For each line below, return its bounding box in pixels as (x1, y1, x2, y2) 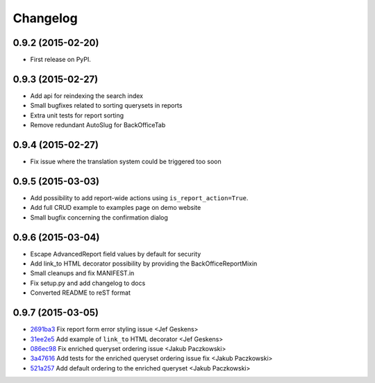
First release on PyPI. (30, 56, 92, 64)
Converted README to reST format (30, 288, 131, 297)
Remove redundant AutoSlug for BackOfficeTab (30, 121, 166, 129)
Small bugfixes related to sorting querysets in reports (30, 101, 183, 110)
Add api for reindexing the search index (30, 91, 144, 100)
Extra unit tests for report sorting (30, 111, 124, 120)
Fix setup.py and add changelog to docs (30, 279, 146, 287)
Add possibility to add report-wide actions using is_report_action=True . (30, 193, 249, 202)
